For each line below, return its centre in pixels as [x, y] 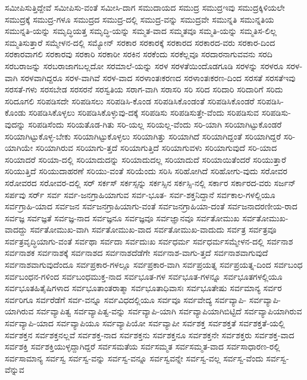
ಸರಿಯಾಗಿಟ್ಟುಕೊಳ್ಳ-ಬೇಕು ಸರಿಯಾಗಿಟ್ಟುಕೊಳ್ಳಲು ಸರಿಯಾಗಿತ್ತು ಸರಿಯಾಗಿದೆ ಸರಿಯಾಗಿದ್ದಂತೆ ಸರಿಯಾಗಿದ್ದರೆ [143, 136]
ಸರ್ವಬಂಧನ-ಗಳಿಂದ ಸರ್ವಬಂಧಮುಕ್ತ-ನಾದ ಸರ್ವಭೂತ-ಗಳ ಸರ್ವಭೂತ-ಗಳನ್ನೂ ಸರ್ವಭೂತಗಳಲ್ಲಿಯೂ [144, 276]
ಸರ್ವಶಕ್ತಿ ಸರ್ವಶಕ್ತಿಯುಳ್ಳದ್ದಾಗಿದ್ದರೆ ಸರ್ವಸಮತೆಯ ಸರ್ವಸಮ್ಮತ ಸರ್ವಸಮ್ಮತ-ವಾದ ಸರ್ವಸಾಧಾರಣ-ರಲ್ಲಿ [142, 346]
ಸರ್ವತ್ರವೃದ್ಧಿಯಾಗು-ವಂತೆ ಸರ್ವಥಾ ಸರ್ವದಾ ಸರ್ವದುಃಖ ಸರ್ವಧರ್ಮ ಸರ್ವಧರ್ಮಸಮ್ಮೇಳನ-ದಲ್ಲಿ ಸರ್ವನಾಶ [149, 241]
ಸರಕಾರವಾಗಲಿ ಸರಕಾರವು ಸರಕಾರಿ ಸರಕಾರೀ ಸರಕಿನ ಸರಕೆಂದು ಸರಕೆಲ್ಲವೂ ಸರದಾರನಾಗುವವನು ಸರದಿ [139, 54]
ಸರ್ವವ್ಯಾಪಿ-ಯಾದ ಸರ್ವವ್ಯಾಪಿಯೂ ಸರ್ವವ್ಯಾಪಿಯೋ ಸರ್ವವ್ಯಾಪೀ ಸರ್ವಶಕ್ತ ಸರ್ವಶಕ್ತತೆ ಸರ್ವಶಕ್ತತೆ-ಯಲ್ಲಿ [145, 323]
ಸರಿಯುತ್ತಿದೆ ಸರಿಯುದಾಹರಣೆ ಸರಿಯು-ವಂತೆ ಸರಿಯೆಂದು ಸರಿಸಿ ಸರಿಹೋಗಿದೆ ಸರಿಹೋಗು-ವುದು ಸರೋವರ [146, 171]
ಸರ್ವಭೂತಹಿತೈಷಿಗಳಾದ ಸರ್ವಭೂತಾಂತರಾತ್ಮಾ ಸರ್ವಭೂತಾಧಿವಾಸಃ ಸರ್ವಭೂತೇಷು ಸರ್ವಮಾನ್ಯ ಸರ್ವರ [143, 288]
